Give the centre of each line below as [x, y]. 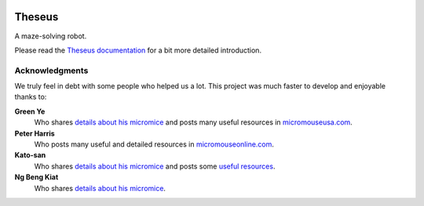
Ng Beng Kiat [37, 177]
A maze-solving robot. [51, 36]
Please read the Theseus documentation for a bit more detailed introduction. [138, 50]
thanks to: [31, 97]
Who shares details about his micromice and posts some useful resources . [155, 166]
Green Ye [30, 111]
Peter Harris [35, 133]
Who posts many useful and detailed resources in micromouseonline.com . [154, 144]
